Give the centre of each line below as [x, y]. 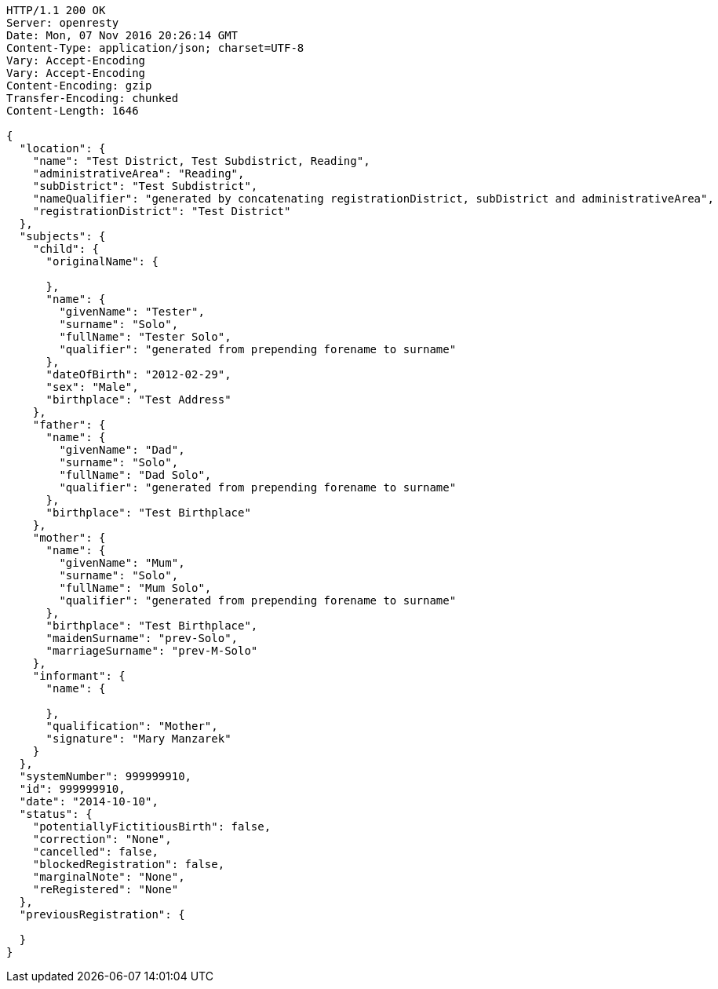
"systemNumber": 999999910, [106, 776]
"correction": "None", [102, 839]
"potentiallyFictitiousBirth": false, [152, 827]
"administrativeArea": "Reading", [138, 173]
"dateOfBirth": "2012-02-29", [138, 374]
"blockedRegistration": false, [129, 864]
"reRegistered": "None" [106, 889]
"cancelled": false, [95, 852]
